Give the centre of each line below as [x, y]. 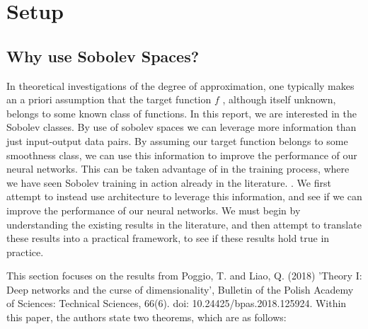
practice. [25, 252]
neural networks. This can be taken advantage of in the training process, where [178, 169]
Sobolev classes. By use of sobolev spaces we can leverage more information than [182, 127]
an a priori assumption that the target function [109, 99]
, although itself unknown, [279, 99]
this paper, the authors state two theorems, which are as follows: [146, 317]
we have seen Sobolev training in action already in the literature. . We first [169, 182]
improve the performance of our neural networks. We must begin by [154, 210]
